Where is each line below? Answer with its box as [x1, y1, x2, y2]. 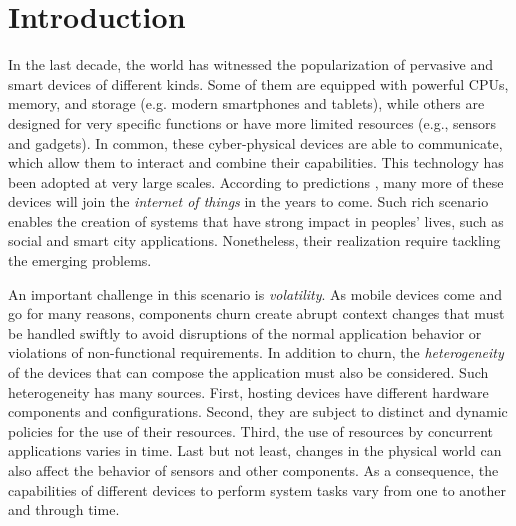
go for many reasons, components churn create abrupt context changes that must [8, 303, 505, 324]
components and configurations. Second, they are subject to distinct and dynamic [8, 401, 508, 422]
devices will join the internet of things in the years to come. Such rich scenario [8, 191, 489, 212]
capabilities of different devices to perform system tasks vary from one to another [8, 479, 507, 500]
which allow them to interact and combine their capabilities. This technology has [8, 152, 504, 173]
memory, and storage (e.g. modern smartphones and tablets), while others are [8, 93, 485, 114]
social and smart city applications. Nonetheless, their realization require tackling [8, 230, 501, 251]
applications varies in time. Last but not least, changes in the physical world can [8, 440, 502, 461]
